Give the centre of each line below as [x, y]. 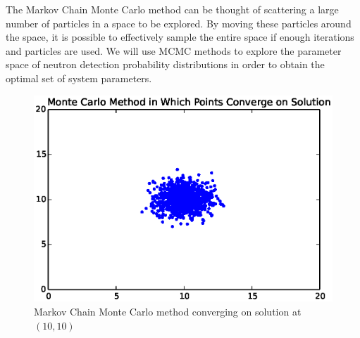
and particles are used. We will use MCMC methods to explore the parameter [174, 50]
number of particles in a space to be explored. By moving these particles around [179, 23]
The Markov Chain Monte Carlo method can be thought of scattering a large [172, 9]
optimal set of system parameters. [79, 78]
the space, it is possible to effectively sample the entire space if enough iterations [180, 37]
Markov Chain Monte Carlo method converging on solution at [168, 311]
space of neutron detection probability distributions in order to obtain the [165, 64]
